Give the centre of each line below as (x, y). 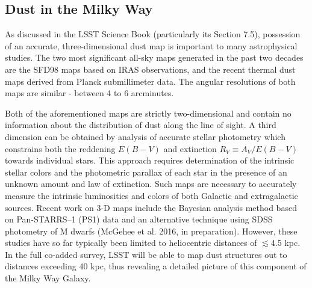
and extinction (190, 148)
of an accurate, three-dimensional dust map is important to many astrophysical (151, 45)
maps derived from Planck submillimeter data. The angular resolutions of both (150, 81)
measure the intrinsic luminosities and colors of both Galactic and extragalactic (151, 195)
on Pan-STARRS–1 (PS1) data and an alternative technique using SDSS (139, 219)
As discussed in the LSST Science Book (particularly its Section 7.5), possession (153, 34)
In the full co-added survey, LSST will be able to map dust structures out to (146, 254)
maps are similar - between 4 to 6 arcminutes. (89, 93)
